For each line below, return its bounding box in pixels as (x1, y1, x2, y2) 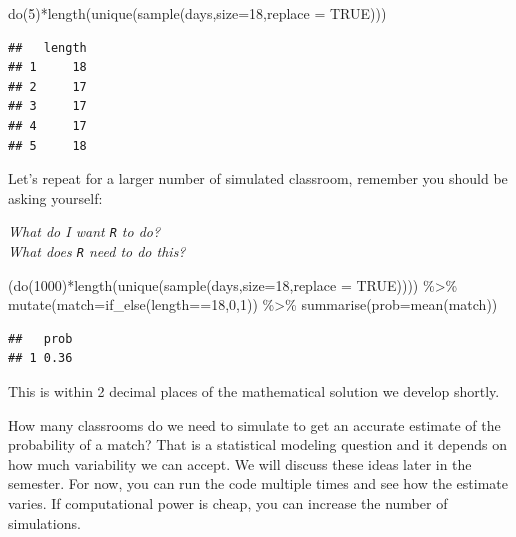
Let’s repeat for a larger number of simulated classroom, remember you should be (8, 168, 508, 189)
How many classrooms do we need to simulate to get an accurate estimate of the (8, 414, 501, 435)
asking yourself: (8, 187, 103, 208)
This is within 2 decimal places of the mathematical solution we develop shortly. (8, 381, 500, 402)
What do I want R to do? (8, 221, 161, 242)
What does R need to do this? (8, 241, 186, 261)
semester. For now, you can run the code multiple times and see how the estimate (8, 473, 508, 494)
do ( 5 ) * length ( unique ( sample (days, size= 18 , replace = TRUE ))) (8, 3, 387, 23)
